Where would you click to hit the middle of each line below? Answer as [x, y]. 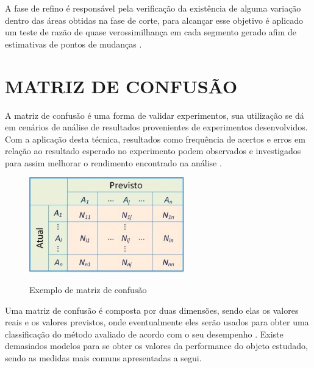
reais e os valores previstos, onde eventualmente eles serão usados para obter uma [157, 322]
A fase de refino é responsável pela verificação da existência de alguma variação [153, 8]
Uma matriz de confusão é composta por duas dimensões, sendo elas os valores [152, 310]
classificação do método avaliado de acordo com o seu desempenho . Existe [144, 334]
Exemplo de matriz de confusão [88, 290]
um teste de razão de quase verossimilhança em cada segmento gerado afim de [151, 32]
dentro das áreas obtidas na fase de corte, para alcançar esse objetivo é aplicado [154, 20]
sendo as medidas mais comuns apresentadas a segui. [103, 357]
